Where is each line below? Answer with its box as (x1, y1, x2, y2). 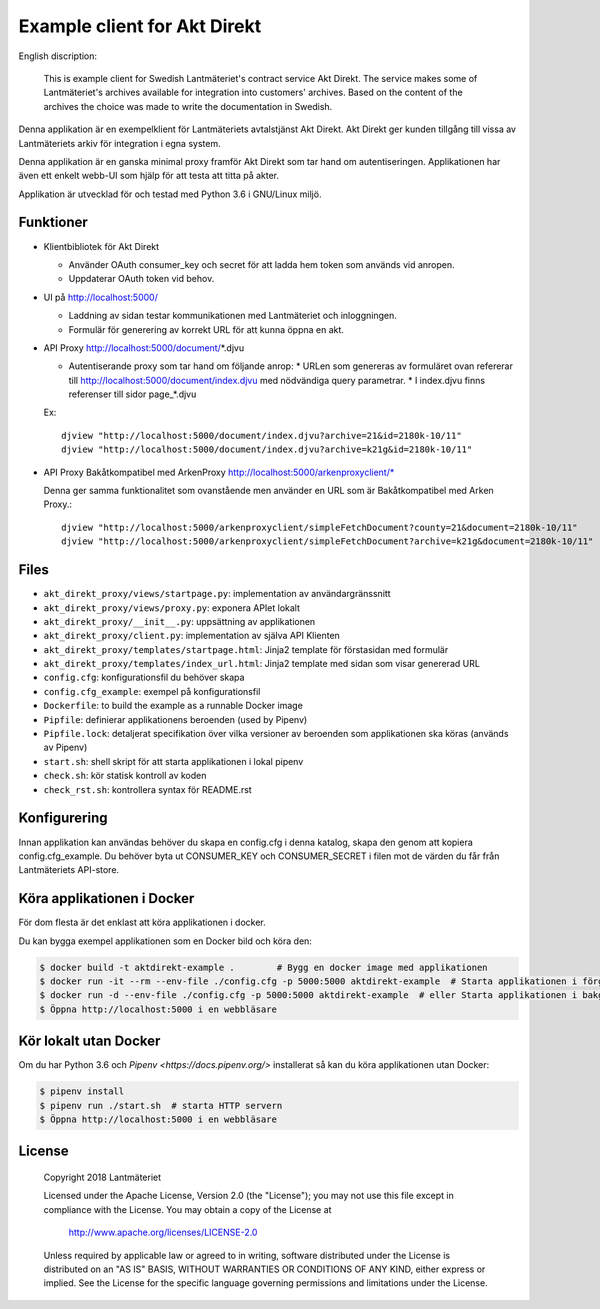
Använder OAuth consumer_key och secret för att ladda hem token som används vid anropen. (68, 258, 455, 270)
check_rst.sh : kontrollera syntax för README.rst (43, 783, 252, 795)
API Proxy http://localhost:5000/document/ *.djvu (43, 341, 245, 354)
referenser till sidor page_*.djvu (68, 388, 197, 400)
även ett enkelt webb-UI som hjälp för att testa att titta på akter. (18, 170, 280, 182)
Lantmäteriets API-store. (18, 864, 120, 876)
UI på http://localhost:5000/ (43, 291, 159, 303)
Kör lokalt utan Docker (18, 1033, 161, 1050)
